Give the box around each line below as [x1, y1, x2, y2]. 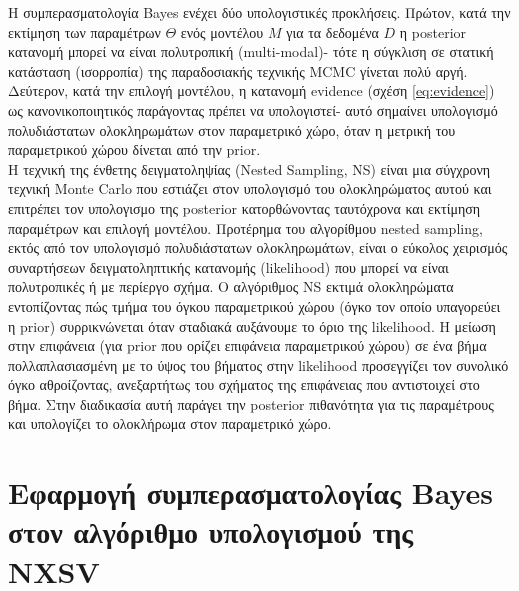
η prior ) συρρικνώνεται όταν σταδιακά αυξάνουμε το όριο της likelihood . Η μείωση [8, 315, 496, 336]
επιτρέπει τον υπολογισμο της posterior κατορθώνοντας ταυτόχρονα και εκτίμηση [8, 197, 481, 218]
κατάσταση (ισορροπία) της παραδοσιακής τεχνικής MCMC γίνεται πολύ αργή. [8, 60, 468, 81]
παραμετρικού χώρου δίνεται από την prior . [8, 139, 261, 160]
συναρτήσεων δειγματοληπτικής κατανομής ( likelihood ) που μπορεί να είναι [8, 256, 449, 277]
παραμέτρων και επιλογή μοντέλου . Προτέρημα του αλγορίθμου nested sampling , [8, 217, 483, 238]
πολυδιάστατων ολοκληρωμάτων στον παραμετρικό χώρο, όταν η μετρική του [8, 119, 456, 140]
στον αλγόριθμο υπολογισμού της [8, 511, 414, 552]
